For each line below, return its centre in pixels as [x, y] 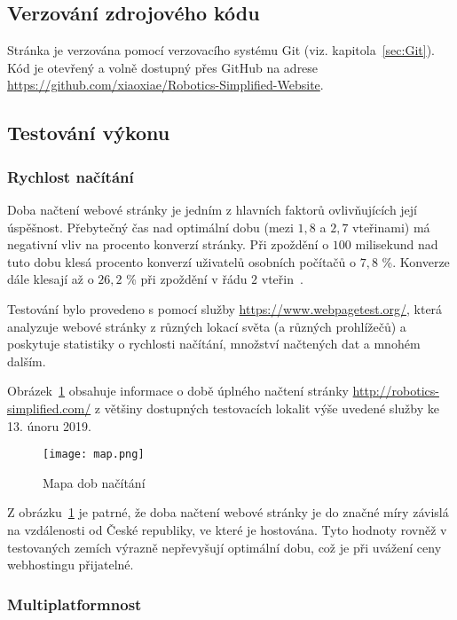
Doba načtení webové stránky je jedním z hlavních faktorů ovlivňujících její [212, 209]
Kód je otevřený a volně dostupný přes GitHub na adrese [163, 67]
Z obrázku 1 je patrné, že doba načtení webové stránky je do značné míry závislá [228, 512]
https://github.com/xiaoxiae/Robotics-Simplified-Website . [165, 85]
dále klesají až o [51, 279]
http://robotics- [396, 391]
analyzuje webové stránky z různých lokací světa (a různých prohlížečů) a [207, 326]
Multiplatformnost [75, 604]
